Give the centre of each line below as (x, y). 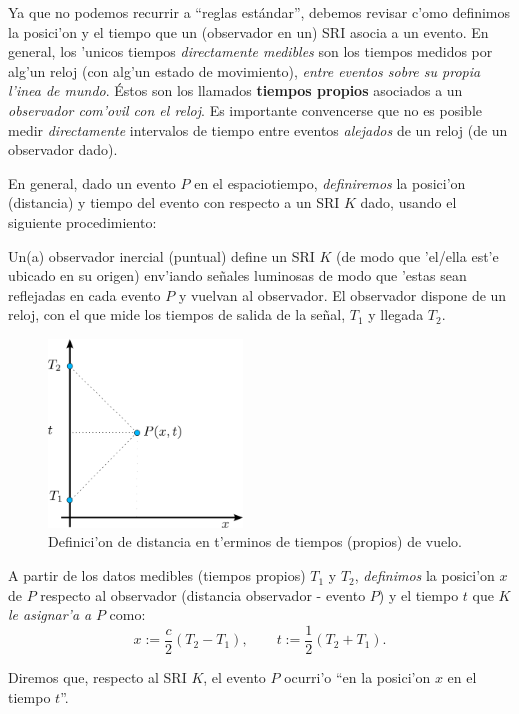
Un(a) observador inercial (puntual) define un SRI (161, 255)
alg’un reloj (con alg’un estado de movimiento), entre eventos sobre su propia (244, 70)
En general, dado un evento (92, 182)
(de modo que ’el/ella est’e (417, 255)
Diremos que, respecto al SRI (97, 676)
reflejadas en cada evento (84, 294)
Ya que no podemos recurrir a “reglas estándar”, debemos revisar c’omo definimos (259, 12)
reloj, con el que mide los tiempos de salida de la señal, (177, 314)
